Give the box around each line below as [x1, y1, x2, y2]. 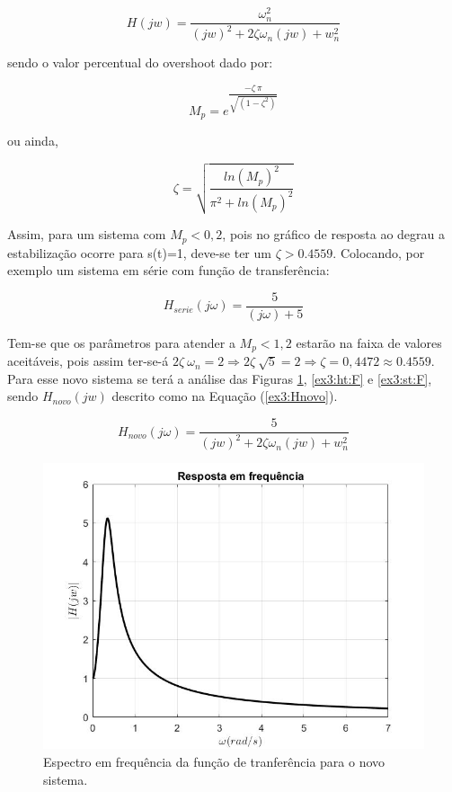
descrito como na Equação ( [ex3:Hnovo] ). [111, 387, 338, 405]
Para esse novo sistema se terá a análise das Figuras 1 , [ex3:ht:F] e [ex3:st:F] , [7, 369, 432, 387]
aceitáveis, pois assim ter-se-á [7, 352, 169, 370]
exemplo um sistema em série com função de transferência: [7, 261, 330, 280]
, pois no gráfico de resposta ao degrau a [222, 225, 446, 244]
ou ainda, [7, 130, 58, 149]
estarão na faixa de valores [296, 333, 442, 352]
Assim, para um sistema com [7, 225, 166, 244]
